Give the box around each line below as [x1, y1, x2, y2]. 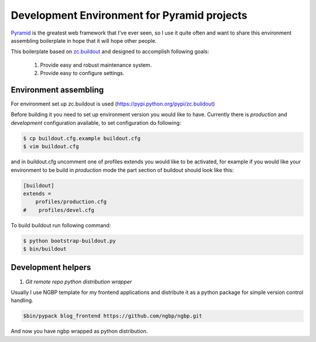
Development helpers [11, 262, 91, 272]
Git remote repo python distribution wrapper [25, 278, 132, 285]
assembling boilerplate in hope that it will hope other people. [11, 37, 157, 44]
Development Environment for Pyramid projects [11, 9, 248, 22]
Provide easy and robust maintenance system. [40, 61, 152, 69]
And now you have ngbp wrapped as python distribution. [11, 328, 148, 335]
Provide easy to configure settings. [40, 70, 125, 77]
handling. [11, 297, 33, 304]
